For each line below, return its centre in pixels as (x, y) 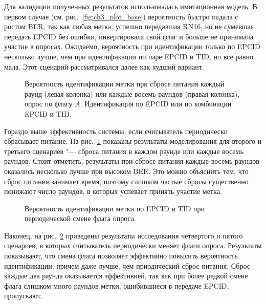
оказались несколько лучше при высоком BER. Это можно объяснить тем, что (126, 171)
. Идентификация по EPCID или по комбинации (156, 104)
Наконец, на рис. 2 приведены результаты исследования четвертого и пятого (124, 235)
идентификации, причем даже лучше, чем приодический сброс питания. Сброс (127, 265)
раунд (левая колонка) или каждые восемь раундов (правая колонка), (132, 93)
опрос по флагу (49, 104)
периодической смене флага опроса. (81, 218)
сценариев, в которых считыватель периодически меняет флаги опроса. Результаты (133, 245)
